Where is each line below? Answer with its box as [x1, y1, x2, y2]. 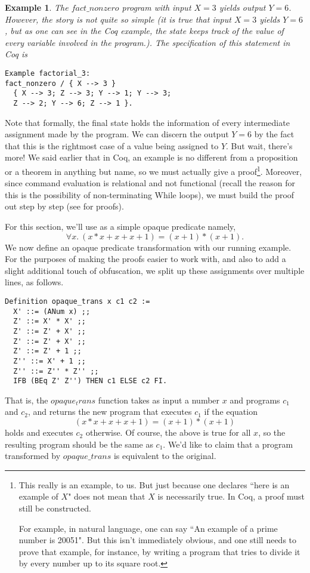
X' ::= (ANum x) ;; [13, 307, 91, 316]
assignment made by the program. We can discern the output [5, 128, 229, 140]
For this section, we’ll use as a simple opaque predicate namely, [5, 220, 236, 232]
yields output [219, 1, 266, 13]
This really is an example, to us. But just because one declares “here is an [18, 478, 290, 491]
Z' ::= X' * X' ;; [13, 317, 86, 326]
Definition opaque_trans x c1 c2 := [5, 297, 150, 306]
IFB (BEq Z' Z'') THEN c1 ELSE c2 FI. [13, 377, 168, 386]
